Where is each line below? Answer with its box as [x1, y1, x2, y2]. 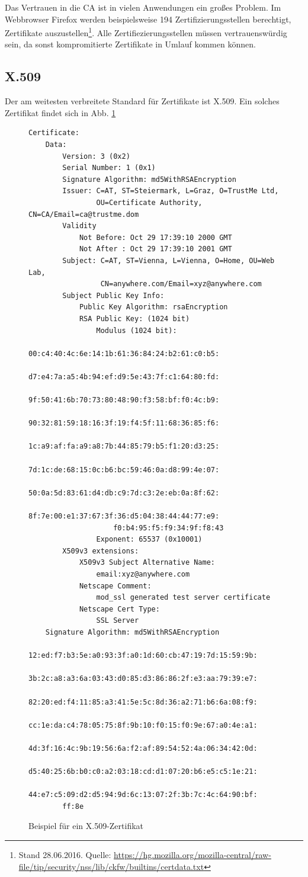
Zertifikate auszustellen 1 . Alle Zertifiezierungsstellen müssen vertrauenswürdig [5, 25, 287, 39]
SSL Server [96, 616, 139, 625]
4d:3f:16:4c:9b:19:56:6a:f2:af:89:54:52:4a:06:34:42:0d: [28, 744, 258, 753]
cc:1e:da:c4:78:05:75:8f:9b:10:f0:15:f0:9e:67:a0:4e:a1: [28, 721, 258, 729]
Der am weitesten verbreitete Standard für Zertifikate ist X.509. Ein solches [5, 95, 280, 107]
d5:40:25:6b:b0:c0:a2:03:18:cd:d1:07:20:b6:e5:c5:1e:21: [28, 767, 258, 776]
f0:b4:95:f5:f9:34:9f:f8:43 [113, 523, 224, 532]
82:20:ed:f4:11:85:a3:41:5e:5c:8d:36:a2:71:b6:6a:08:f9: [28, 697, 258, 706]
